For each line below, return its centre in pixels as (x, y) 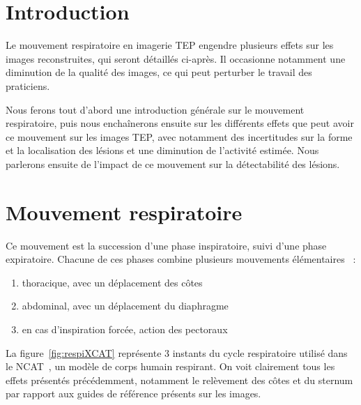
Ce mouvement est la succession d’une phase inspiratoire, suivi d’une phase (166, 245)
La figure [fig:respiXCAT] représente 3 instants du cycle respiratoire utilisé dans (177, 352)
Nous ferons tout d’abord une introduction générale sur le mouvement (155, 109)
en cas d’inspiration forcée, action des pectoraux (125, 329)
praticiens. (28, 85)
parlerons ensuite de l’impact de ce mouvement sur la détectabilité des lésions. (173, 163)
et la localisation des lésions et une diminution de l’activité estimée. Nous (162, 150)
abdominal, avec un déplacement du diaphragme (125, 306)
